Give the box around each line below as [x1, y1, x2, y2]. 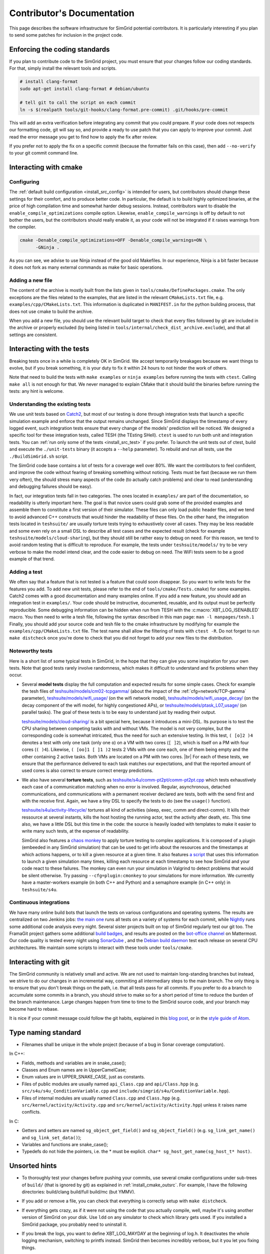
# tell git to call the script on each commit [19, 100, 136, 105]
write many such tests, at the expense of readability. [21, 828, 129, 834]
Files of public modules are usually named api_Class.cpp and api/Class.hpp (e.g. [21, 1081, 199, 1087]
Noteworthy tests [9, 648, 52, 655]
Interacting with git [9, 958, 70, 966]
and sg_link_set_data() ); [21, 1134, 81, 1141]
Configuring [9, 179, 39, 186]
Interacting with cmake [9, 163, 82, 172]
